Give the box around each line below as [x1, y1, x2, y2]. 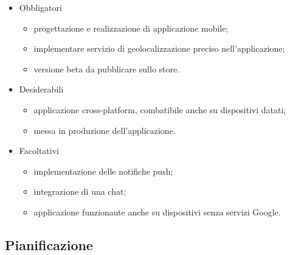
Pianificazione [5, 235, 93, 254]
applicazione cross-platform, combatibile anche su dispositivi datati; [33, 103, 286, 116]
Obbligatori [19, 1, 62, 13]
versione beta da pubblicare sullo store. [33, 62, 180, 75]
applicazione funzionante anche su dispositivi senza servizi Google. [33, 205, 281, 218]
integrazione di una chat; [33, 185, 126, 198]
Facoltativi [19, 144, 59, 157]
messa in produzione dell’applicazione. [33, 124, 176, 136]
